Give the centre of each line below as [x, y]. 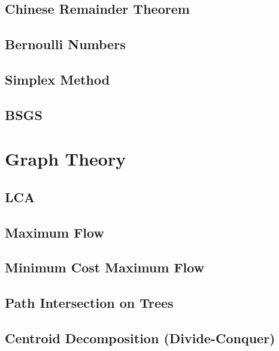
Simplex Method [57, 79]
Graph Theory [66, 159]
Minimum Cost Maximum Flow [105, 267]
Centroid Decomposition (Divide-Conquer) [140, 338]
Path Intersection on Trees [89, 303]
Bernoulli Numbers [65, 44]
